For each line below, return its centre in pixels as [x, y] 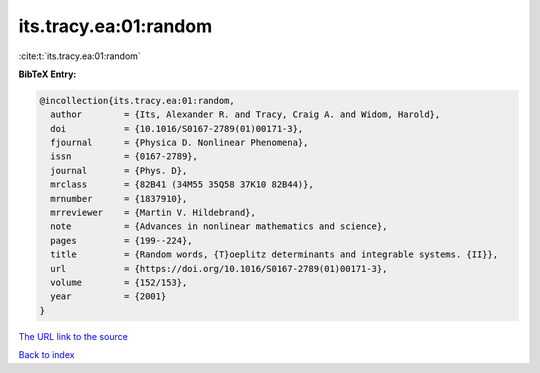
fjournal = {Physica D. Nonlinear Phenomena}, [179, 143]
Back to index [46, 355]
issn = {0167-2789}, [124, 156]
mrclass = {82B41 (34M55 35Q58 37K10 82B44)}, [182, 184]
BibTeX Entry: [47, 74]
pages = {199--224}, [122, 240]
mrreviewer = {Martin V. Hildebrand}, [153, 213]
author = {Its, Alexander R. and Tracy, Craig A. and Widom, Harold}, [245, 114]
